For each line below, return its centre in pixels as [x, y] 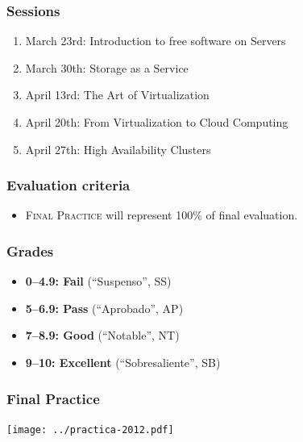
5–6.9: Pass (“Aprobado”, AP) [104, 308]
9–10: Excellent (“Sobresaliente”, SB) [123, 362]
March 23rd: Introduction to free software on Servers [156, 41]
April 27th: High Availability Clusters [118, 149]
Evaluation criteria [68, 185]
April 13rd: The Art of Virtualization [117, 95]
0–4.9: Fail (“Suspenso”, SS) [98, 281]
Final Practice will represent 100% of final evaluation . [162, 215]
